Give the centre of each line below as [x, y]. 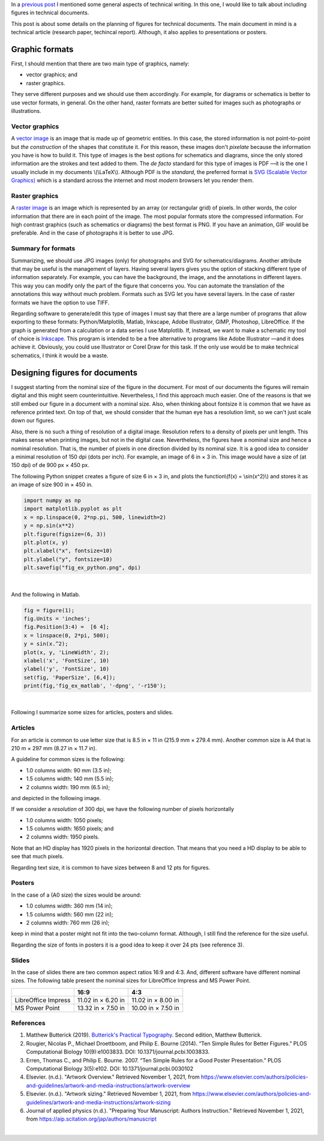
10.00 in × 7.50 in [155, 1008]
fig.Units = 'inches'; [57, 619]
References [28, 1023]
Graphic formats [42, 49]
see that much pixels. [37, 857]
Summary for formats [43, 248]
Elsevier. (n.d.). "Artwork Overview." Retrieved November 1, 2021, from [113, 1077]
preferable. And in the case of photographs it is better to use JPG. [92, 233]
